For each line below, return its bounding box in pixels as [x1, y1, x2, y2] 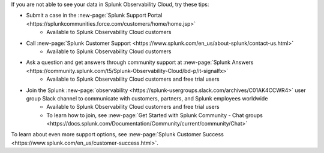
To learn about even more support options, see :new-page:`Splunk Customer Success [11, 131, 224, 138]
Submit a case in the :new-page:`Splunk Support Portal [26, 12, 163, 19]
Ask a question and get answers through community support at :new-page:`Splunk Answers [26, 59, 254, 66]
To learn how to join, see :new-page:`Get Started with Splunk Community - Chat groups [46, 111, 263, 119]
